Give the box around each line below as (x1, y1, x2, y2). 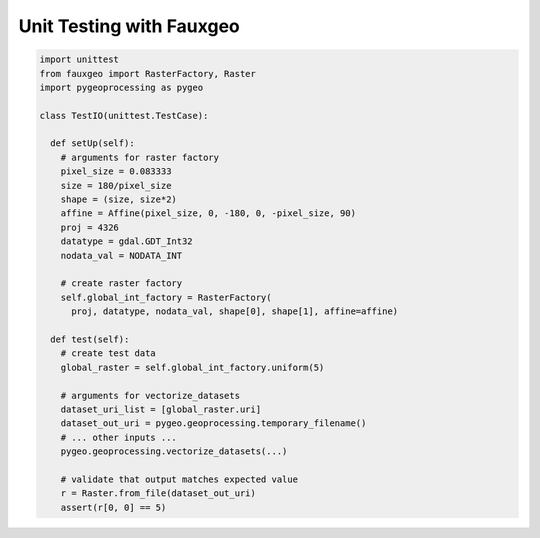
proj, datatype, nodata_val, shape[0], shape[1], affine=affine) (71, 306, 399, 317)
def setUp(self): (50, 138, 135, 149)
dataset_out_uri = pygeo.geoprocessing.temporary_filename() (60, 418, 367, 429)
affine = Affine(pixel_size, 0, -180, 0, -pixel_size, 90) (60, 208, 357, 219)
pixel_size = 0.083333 (60, 166, 172, 177)
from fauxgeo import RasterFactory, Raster (39, 68, 257, 79)
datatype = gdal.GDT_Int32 (60, 236, 194, 247)
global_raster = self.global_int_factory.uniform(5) (60, 361, 325, 373)
